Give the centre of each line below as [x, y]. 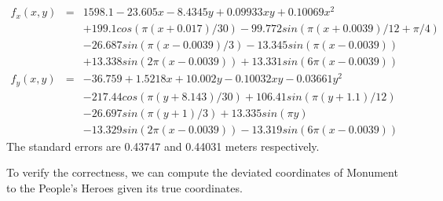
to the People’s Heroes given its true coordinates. [124, 188]
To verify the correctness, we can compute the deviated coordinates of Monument [202, 172]
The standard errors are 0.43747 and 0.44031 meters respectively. [163, 146]
